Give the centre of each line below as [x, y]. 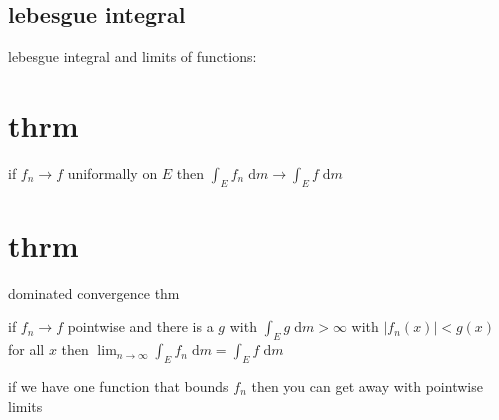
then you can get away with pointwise [367, 386]
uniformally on [112, 172]
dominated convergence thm [94, 292]
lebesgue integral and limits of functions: [132, 56]
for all [26, 349]
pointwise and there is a [140, 326]
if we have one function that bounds [118, 386]
